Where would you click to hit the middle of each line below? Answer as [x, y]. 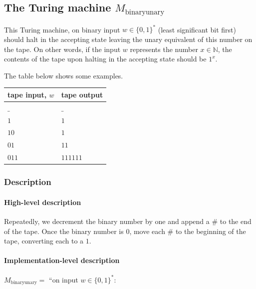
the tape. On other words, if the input [62, 49]
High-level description [43, 202]
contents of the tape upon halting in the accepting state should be [105, 59]
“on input [64, 279]
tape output [82, 94]
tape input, [27, 94]
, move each [147, 231]
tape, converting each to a [44, 241]
